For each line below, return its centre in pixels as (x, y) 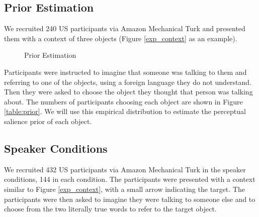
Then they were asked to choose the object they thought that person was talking (128, 92)
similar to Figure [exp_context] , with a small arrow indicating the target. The (124, 189)
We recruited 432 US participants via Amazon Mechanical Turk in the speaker (125, 169)
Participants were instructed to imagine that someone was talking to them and (125, 72)
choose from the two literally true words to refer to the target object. (110, 209)
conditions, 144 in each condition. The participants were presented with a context (130, 179)
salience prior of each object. (48, 121)
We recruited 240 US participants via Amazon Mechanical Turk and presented (125, 28)
